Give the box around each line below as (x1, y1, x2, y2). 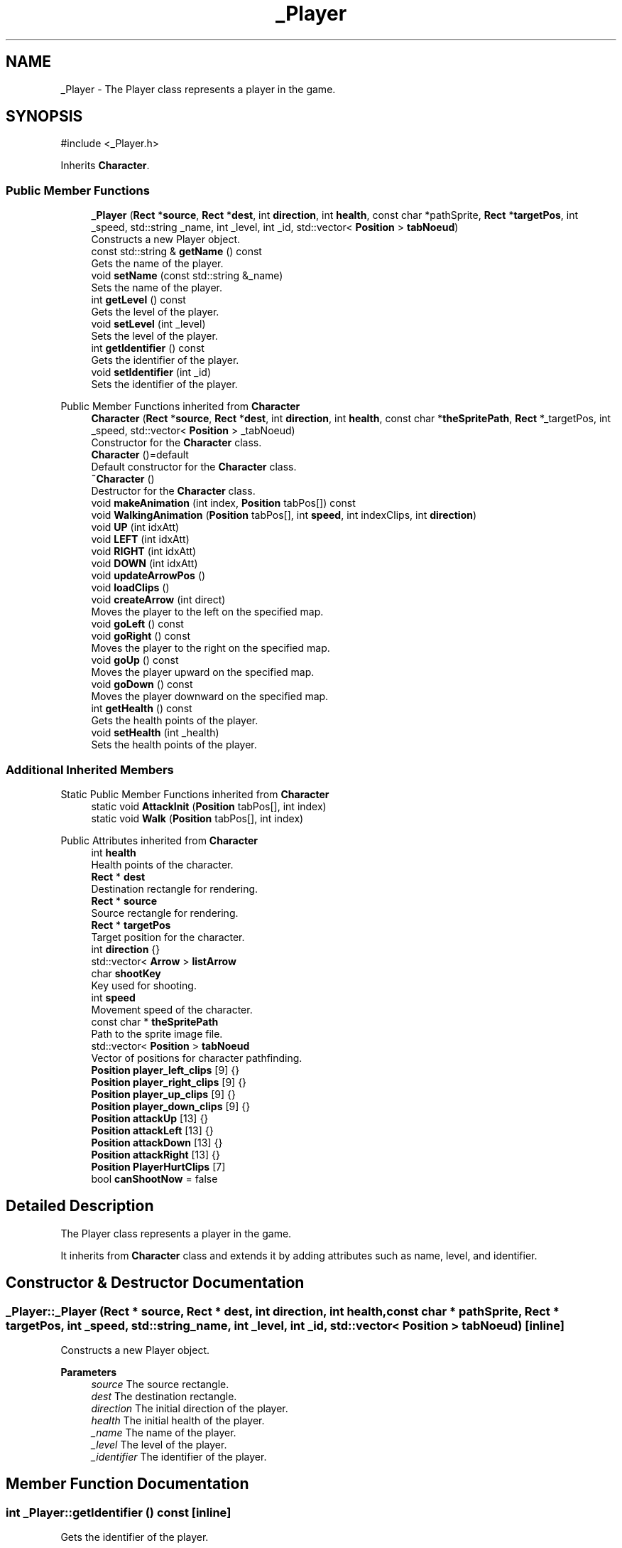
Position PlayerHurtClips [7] (91, 1160, 226, 1173)
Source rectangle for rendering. (91, 906, 239, 919)
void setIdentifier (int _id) (91, 366, 212, 379)
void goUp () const (91, 654, 179, 667)
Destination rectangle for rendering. (91, 882, 258, 895)
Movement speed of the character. (91, 1003, 253, 1016)
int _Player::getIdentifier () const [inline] (6, 1505, 231, 1520)
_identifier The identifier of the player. (91, 1451, 267, 1463)
